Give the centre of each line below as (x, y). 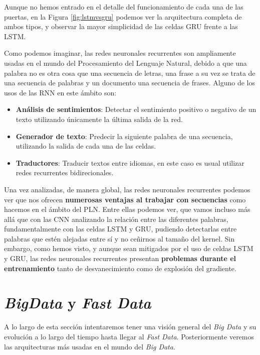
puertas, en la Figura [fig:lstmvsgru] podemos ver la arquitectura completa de (123, 16)
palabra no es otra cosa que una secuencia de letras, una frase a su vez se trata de (130, 73)
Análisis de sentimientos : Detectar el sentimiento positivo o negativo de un (136, 109)
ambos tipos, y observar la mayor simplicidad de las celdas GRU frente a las (121, 26)
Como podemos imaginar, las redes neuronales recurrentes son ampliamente (120, 53)
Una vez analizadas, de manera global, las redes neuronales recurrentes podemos (127, 189)
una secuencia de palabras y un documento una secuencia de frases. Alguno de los (130, 83)
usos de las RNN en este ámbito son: (60, 92)
